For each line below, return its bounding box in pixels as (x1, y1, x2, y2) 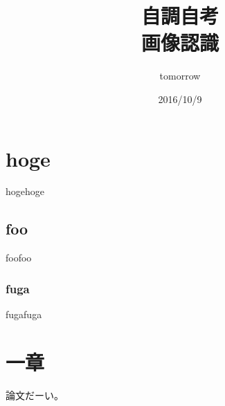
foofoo (6, 250, 32, 265)
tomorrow (159, 68, 201, 83)
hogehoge (6, 184, 44, 199)
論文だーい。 (6, 387, 64, 402)
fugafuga (6, 307, 42, 322)
